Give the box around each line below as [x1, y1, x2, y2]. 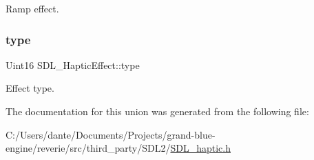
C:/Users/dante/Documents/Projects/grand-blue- [6, 127, 216, 141]
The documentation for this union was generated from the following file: [6, 104, 309, 118]
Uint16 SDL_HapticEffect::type [6, 57, 140, 72]
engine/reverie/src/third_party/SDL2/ [6, 141, 171, 155]
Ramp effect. [6, 1, 59, 15]
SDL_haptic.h [170, 141, 231, 155]
